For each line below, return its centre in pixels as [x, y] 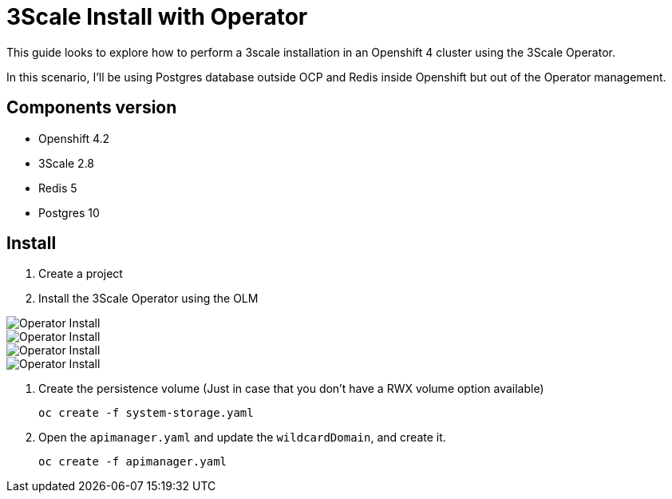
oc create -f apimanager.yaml [133, 462]
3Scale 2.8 [67, 163]
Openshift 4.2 [74, 138]
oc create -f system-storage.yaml [146, 413]
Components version [92, 108]
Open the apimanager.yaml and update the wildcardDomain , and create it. [242, 438]
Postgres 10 [69, 212]
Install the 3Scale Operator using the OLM [148, 299]
